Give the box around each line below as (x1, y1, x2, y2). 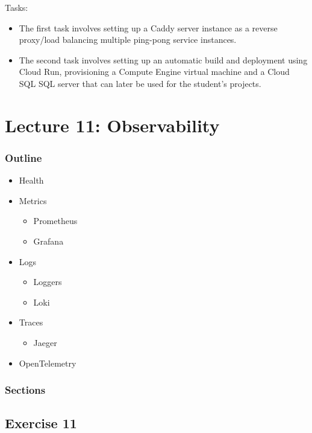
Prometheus (33, 214, 78, 227)
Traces (19, 316, 43, 329)
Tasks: (5, 1, 28, 13)
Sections (5, 382, 46, 397)
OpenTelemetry (19, 356, 76, 369)
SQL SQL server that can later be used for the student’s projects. (19, 77, 261, 89)
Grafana (33, 234, 64, 247)
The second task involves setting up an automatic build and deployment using (19, 53, 308, 66)
